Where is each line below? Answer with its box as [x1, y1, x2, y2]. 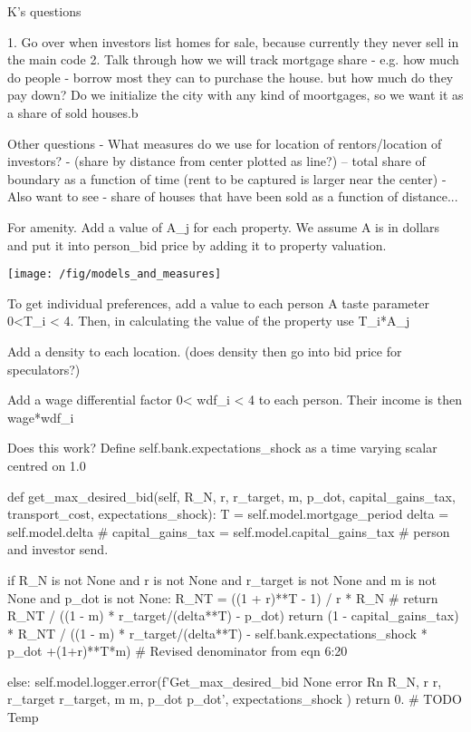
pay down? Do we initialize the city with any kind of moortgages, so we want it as [7, 85, 464, 104]
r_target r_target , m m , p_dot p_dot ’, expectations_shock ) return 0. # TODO [7, 689, 462, 708]
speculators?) [7, 359, 81, 378]
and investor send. [7, 540, 109, 559]
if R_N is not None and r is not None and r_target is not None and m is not [7, 570, 437, 589]
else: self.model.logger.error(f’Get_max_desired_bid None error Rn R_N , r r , [7, 671, 442, 690]
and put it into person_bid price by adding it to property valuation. [7, 235, 387, 254]
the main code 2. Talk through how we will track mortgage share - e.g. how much [7, 50, 459, 69]
